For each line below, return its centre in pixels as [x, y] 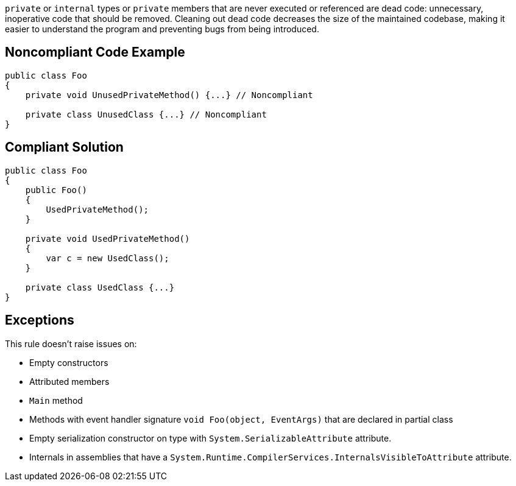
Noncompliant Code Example [95, 52]
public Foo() [56, 190]
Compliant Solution [64, 147]
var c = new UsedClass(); [108, 258]
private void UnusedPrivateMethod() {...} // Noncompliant [169, 95]
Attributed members [69, 381]
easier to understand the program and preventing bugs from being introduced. [162, 29]
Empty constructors [69, 362]
